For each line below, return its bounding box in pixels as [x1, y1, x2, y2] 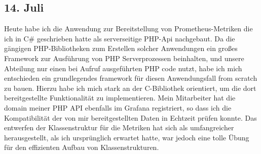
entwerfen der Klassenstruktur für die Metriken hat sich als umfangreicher [4, 122, 234, 133]
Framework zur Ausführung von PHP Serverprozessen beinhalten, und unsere [4, 53, 244, 63]
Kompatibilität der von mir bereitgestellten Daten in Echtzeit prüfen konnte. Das [4, 112, 257, 123]
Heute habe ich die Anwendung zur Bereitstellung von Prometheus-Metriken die [4, 23, 253, 34]
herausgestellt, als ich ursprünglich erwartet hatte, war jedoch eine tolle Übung [4, 132, 249, 142]
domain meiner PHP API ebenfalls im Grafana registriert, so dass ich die [4, 102, 232, 113]
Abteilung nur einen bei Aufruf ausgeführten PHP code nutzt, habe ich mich [4, 63, 242, 73]
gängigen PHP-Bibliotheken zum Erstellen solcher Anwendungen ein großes [4, 43, 238, 54]
